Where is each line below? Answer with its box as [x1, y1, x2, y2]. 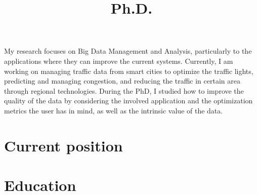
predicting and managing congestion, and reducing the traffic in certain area [4, 75, 240, 86]
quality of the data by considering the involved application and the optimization [4, 95, 253, 106]
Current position [4, 135, 123, 155]
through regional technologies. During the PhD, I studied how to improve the [4, 85, 244, 96]
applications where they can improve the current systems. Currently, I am [4, 55, 233, 66]
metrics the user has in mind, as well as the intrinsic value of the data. [4, 105, 223, 115]
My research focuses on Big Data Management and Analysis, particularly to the [4, 46, 252, 56]
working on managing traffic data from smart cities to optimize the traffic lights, [4, 65, 253, 76]
